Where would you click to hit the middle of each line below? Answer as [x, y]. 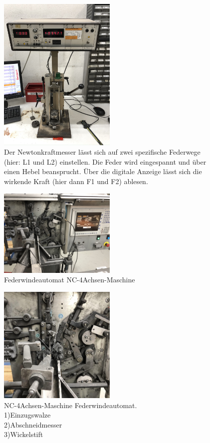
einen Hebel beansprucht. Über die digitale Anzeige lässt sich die [103, 171]
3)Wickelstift [24, 434]
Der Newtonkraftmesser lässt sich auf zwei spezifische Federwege [102, 152]
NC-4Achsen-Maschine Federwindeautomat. [71, 405]
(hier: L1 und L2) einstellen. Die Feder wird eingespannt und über [105, 161]
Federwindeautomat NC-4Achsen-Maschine [70, 280]
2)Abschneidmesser [33, 424]
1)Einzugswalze [27, 415]
